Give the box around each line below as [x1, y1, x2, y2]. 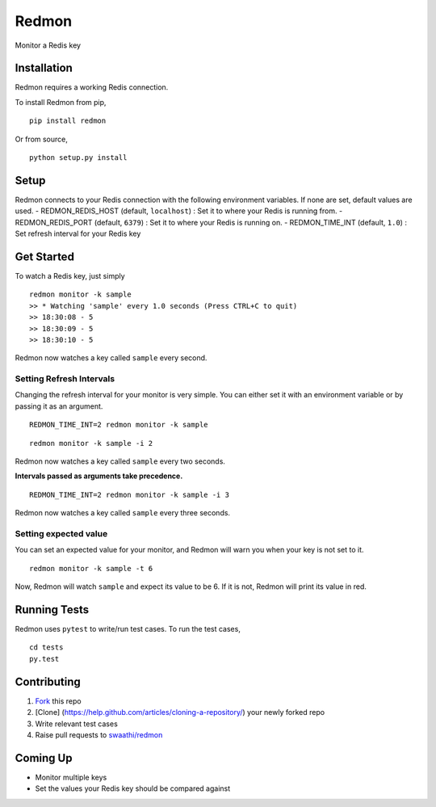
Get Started [15, 250, 74, 263]
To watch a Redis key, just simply [15, 271, 125, 280]
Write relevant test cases [35, 719, 119, 729]
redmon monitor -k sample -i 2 [29, 439, 153, 448]
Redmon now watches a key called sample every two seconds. [15, 456, 226, 466]
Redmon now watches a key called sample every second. [15, 353, 208, 363]
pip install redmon [29, 116, 107, 125]
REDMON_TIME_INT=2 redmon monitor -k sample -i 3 [29, 490, 230, 499]
